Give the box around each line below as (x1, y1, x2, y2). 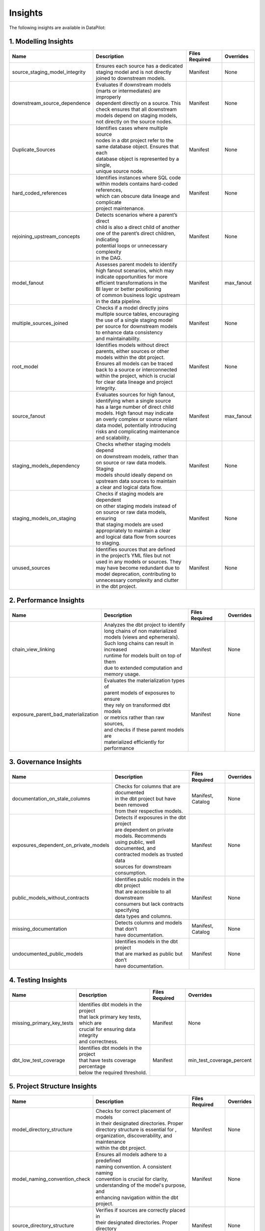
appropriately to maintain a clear (96, 527, 171, 534)
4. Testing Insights (9, 975, 67, 984)
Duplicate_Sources (12, 146, 56, 153)
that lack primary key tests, (79, 1013, 142, 1020)
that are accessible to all (114, 888, 171, 895)
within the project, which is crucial (96, 372, 175, 379)
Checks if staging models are (96, 490, 164, 497)
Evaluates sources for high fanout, (96, 391, 175, 398)
